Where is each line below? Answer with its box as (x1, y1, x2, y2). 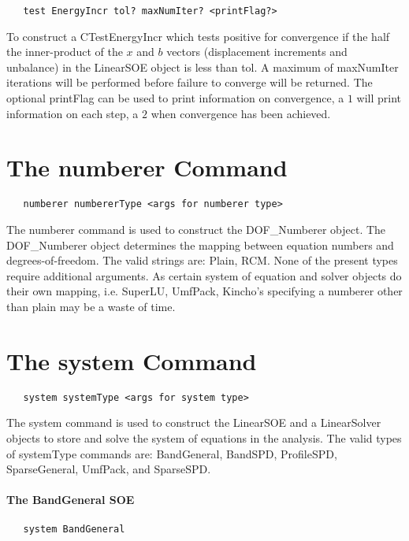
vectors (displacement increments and (166, 43, 348, 60)
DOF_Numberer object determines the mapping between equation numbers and (6, 236, 394, 253)
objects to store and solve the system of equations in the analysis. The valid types (6, 429, 402, 446)
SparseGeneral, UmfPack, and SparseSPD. (6, 461, 211, 477)
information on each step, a (6, 105, 139, 121)
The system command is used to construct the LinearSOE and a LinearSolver (6, 414, 381, 431)
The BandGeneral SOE (6, 491, 135, 508)
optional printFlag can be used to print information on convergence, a (6, 90, 344, 106)
